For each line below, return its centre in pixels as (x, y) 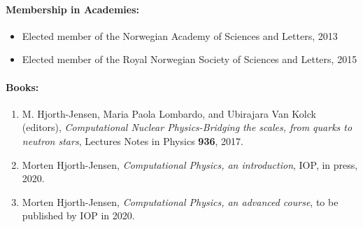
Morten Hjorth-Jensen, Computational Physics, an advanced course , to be (180, 201)
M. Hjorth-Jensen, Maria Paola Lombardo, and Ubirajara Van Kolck (169, 113)
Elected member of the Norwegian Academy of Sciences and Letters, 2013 (180, 35)
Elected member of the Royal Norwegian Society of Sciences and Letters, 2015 (190, 59)
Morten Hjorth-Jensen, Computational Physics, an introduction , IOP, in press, (190, 164)
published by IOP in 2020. (78, 215)
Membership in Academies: (72, 9)
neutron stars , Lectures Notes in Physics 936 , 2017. (133, 140)
